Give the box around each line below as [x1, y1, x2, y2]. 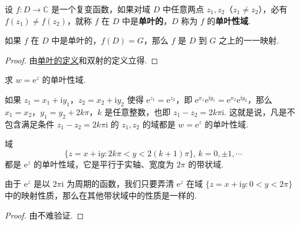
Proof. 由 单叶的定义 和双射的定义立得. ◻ [5, 53, 159, 66]
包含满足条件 [5, 117, 54, 130]
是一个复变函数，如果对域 [51, 3, 151, 15]
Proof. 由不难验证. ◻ [5, 209, 84, 221]
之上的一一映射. [219, 34, 279, 46]
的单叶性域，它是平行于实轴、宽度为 [33, 157, 174, 170]
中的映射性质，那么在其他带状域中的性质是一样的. [5, 189, 197, 201]
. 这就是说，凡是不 [224, 105, 295, 117]
